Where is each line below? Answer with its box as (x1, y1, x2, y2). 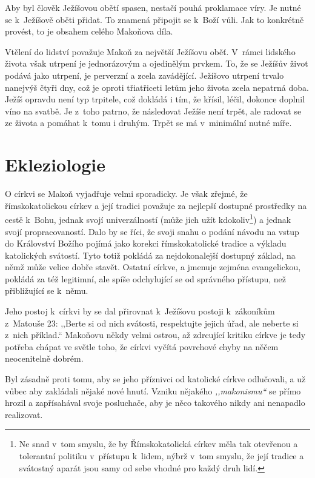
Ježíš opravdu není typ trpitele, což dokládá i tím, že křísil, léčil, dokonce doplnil (5, 93, 305, 105)
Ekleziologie (5, 152, 106, 177)
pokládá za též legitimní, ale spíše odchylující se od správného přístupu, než (5, 272, 287, 285)
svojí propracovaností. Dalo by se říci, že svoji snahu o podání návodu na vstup (5, 225, 299, 237)
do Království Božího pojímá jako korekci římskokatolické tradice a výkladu (5, 237, 287, 250)
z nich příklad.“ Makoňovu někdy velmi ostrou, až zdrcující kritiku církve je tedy (5, 328, 306, 341)
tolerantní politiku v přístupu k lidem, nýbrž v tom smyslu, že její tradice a (19, 450, 304, 462)
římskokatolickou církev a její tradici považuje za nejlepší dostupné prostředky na (5, 199, 307, 211)
